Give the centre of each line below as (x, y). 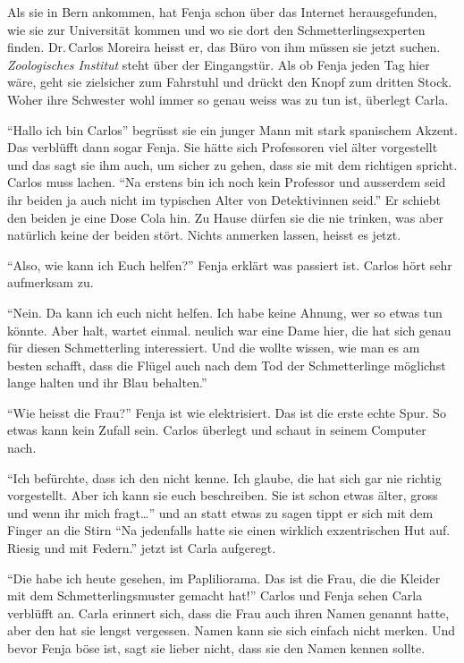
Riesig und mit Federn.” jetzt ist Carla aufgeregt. (142, 548)
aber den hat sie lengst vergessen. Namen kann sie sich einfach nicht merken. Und (232, 630)
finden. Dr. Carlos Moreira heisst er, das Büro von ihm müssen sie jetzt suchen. (224, 47)
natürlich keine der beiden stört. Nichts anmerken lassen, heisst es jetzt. (204, 235)
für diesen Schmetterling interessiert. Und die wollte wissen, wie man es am (214, 348)
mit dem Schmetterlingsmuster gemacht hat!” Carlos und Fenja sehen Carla (215, 595)
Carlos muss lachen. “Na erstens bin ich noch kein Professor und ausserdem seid (227, 182)
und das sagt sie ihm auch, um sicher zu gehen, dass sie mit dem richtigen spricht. (232, 164)
